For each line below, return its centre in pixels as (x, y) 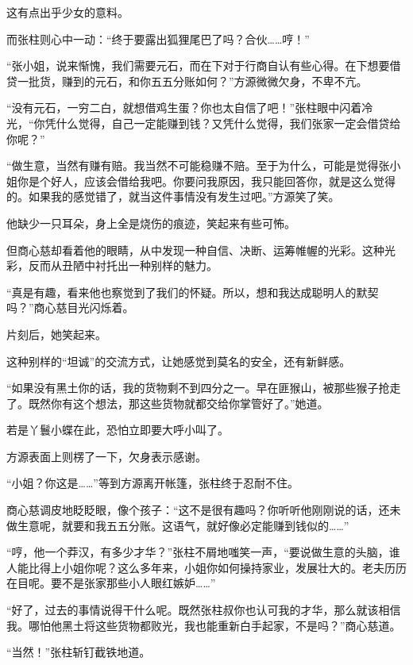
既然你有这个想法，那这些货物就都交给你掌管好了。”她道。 (178, 403)
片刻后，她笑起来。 (56, 334)
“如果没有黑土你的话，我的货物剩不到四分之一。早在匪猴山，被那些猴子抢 (198, 388)
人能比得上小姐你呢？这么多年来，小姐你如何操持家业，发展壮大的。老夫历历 (206, 567)
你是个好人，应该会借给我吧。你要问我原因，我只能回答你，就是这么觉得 (206, 181)
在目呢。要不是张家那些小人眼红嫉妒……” (111, 583)
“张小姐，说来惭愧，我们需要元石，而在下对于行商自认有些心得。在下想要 (198, 65)
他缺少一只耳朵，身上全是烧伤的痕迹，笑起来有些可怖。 (151, 223)
